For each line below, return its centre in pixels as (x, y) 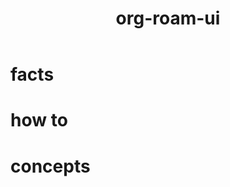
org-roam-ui (168, 18)
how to (39, 120)
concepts (50, 166)
